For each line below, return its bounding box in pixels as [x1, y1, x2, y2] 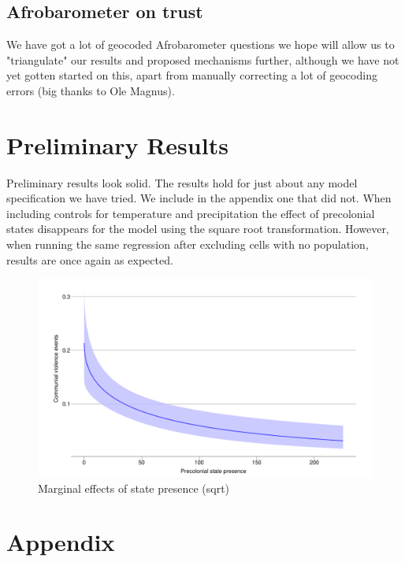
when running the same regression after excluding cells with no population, [6, 236, 369, 253]
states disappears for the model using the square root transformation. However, [6, 220, 389, 237]
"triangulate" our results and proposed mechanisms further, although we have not [6, 51, 399, 68]
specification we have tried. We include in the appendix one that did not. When [6, 190, 392, 206]
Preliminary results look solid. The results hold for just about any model [6, 174, 358, 190]
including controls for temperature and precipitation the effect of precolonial [6, 205, 375, 221]
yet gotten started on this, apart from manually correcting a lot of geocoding [6, 67, 377, 83]
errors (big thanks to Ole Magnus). [6, 82, 175, 98]
